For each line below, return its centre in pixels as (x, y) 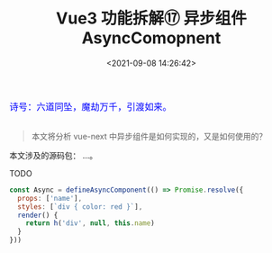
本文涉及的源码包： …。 (54, 155)
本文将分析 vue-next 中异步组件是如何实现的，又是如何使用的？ (149, 136)
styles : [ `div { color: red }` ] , (80, 207)
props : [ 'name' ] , (50, 198)
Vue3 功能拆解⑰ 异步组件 (151, 18)
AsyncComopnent (151, 38)
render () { (38, 215)
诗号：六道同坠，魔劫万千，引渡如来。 (91, 107)
